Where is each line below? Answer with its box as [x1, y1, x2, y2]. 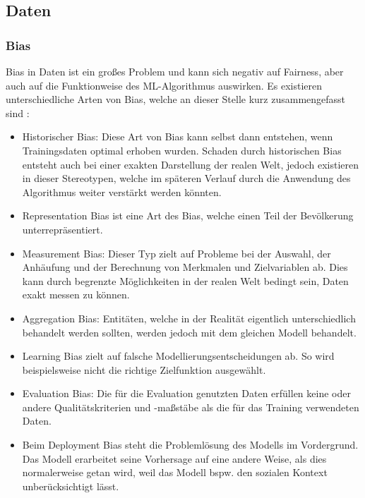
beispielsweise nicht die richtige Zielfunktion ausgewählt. [22, 362, 266, 377]
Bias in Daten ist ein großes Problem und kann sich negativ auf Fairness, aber [6, 64, 344, 78]
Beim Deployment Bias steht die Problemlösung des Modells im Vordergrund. [22, 437, 359, 452]
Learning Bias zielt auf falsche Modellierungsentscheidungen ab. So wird [22, 348, 335, 363]
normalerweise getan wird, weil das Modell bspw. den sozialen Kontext [22, 465, 328, 480]
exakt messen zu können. [22, 287, 130, 302]
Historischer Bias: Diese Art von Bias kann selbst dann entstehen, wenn [22, 129, 333, 144]
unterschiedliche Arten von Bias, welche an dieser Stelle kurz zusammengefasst [6, 92, 346, 107]
